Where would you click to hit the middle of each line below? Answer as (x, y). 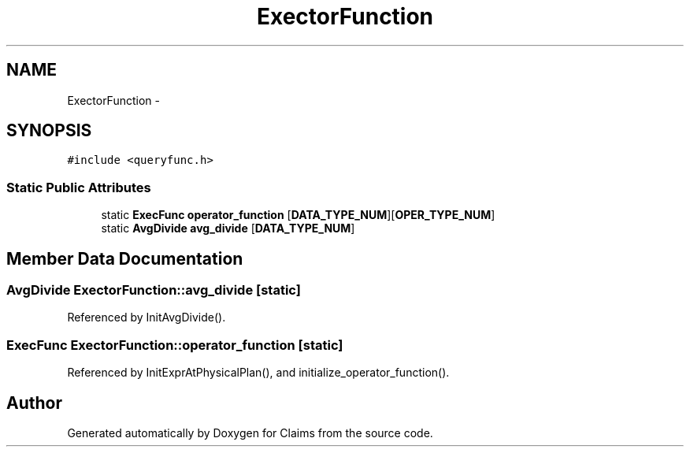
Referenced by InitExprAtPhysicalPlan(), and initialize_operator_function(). (258, 373)
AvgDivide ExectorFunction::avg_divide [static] (154, 290)
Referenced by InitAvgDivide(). (147, 317)
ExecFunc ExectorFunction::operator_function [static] (175, 345)
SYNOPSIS (49, 131)
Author (34, 403)
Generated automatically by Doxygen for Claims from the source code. (250, 433)
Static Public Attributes (79, 187)
